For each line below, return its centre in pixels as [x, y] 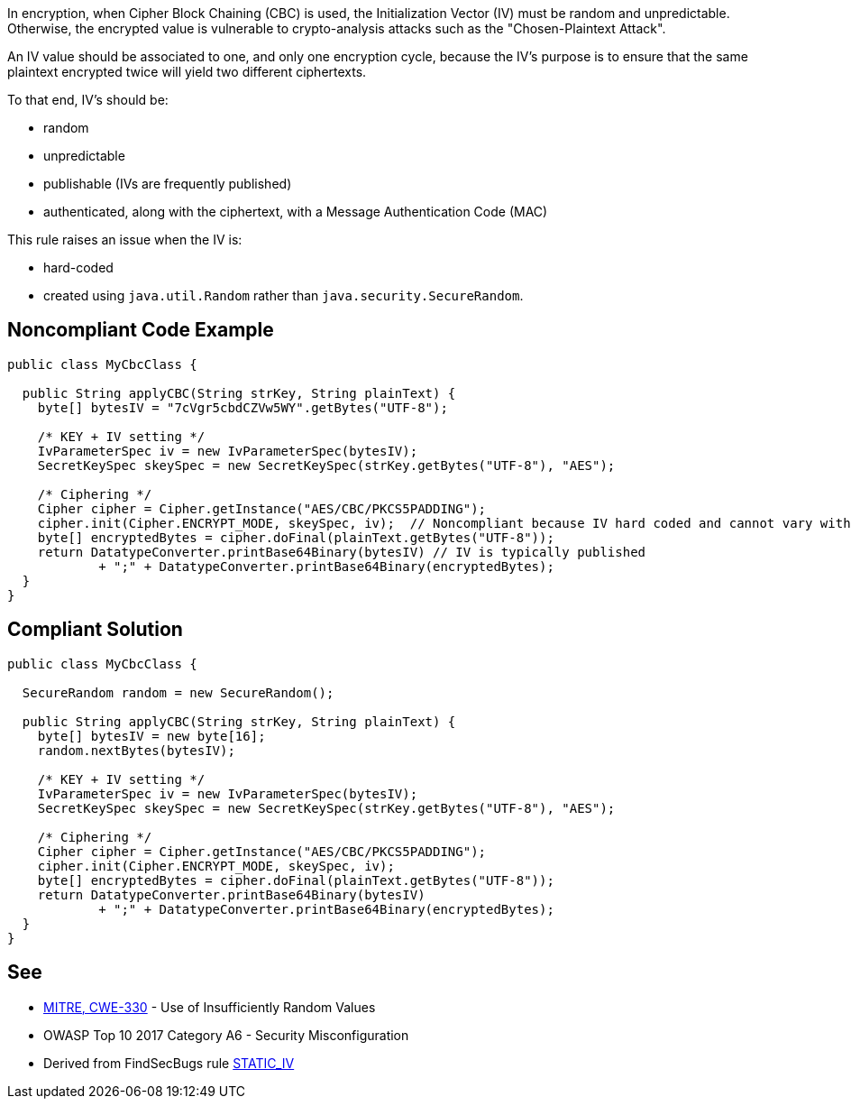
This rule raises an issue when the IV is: [125, 240]
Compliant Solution [95, 630]
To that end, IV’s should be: [88, 100]
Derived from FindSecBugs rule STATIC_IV [169, 1063]
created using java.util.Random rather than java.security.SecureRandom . [284, 295]
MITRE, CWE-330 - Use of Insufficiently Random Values [210, 1007]
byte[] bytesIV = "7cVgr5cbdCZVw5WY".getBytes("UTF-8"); [242, 407]
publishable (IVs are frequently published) [168, 184]
